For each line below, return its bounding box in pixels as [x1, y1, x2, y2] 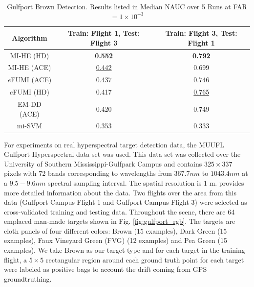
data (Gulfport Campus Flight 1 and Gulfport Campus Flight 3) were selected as [4, 197, 247, 207]
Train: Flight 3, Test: [165, 28, 237, 38]
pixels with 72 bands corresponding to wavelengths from [4, 168, 172, 178]
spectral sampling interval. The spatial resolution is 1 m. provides [47, 177, 244, 188]
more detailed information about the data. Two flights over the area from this [4, 187, 236, 197]
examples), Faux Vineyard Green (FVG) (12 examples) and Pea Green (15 [4, 235, 227, 245]
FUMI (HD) [13, 87, 49, 97]
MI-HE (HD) [10, 50, 49, 60]
